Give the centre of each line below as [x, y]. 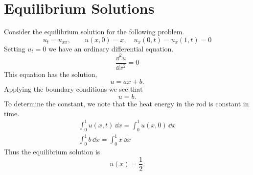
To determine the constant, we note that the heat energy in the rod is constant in [126, 104]
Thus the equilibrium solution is [52, 151]
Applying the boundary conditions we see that [73, 89]
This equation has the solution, [51, 74]
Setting [15, 48]
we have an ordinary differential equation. [111, 48]
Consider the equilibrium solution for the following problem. [94, 32]
